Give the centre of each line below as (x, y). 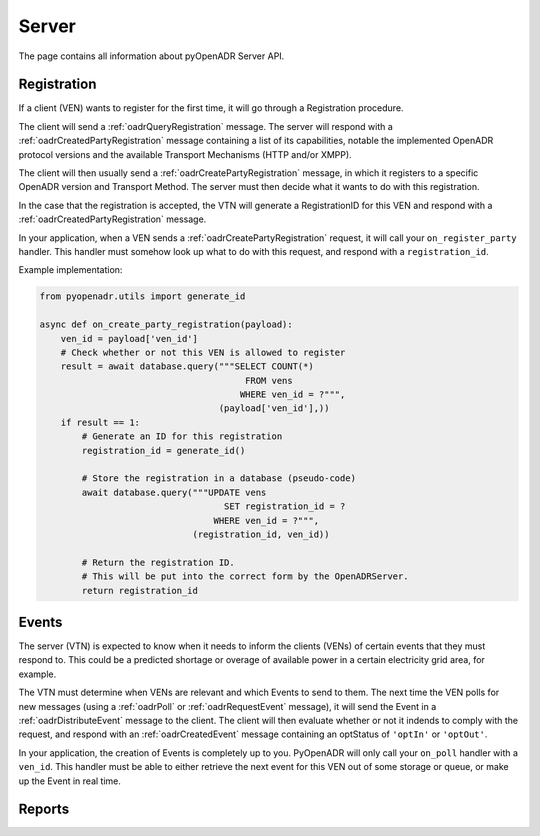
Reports (44, 809)
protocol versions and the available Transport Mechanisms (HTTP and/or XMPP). (185, 154)
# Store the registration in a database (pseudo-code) (219, 478)
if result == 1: (100, 422)
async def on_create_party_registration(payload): (166, 324)
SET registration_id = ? (284, 506)
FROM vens (269, 380)
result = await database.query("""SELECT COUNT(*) (187, 366)
